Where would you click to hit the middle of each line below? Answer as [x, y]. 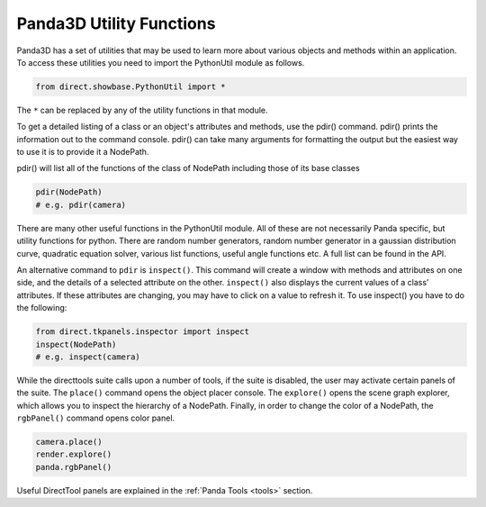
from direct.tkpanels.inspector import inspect [142, 332]
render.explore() [74, 454]
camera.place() [69, 442]
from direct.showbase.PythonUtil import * [130, 86]
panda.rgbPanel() [74, 467]
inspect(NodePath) [76, 344]
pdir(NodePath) [69, 192]
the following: [42, 308]
